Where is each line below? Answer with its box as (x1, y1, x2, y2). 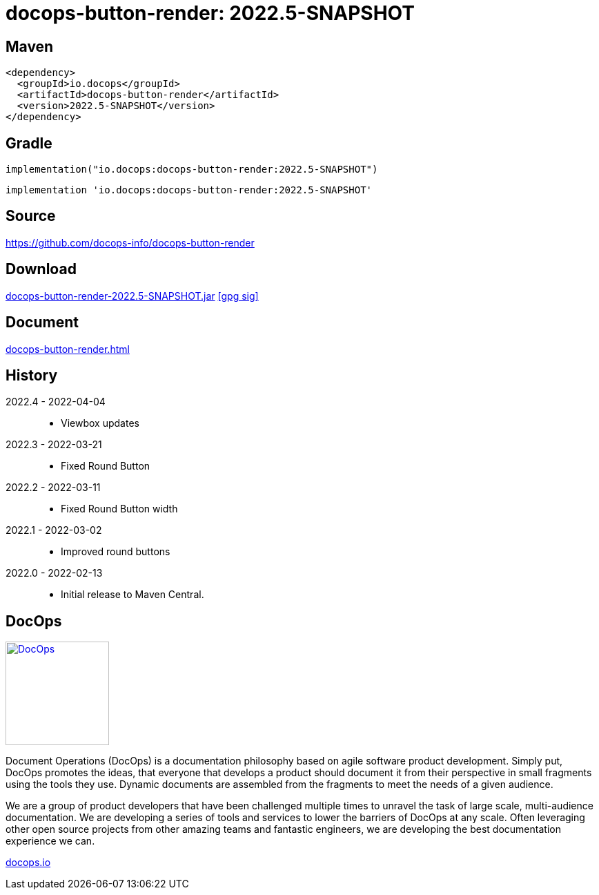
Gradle (6, 134, 52, 152)
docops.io (6, 856, 51, 869)
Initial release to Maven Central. (61, 588, 204, 601)
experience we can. (6, 835, 95, 847)
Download (6, 260, 77, 278)
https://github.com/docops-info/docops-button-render (6, 236, 255, 249)
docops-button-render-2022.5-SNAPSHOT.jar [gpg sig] (6, 289, 259, 302)
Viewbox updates (61, 417, 139, 430)
